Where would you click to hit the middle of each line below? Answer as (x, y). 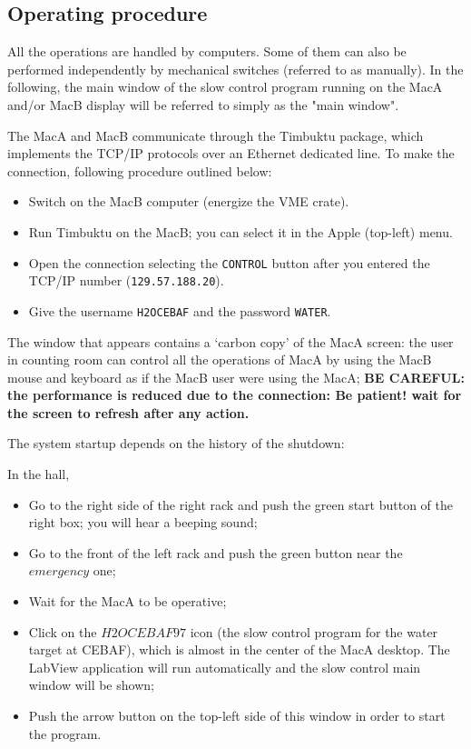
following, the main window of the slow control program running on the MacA (225, 87)
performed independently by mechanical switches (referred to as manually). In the (235, 69)
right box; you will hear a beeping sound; (143, 522)
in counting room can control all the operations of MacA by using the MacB (220, 360)
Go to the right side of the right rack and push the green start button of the (241, 504)
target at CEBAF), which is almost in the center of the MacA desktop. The (239, 649)
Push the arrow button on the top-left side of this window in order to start (237, 716)
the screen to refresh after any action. (128, 412)
